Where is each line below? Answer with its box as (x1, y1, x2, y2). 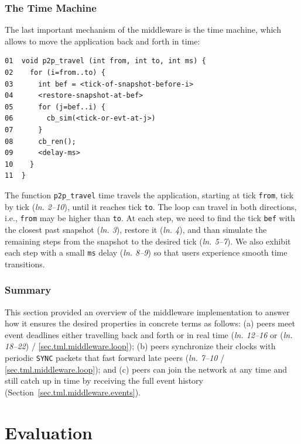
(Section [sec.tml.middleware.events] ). (5, 386, 141, 398)
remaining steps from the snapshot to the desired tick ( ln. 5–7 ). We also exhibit (5, 235, 291, 247)
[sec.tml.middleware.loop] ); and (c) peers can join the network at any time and (5, 363, 288, 375)
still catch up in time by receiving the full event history (5, 374, 203, 387)
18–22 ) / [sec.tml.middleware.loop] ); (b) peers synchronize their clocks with (5, 340, 276, 352)
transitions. (5, 257, 45, 270)
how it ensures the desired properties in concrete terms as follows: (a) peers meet (5, 317, 295, 329)
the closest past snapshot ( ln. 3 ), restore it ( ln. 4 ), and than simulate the (5, 223, 267, 235)
